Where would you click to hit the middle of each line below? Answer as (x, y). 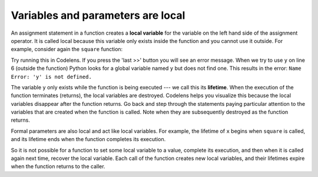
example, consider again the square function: (67, 49)
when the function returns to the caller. (58, 166)
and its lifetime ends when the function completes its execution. (88, 139)
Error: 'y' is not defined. (52, 77)
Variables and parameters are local (98, 15)
